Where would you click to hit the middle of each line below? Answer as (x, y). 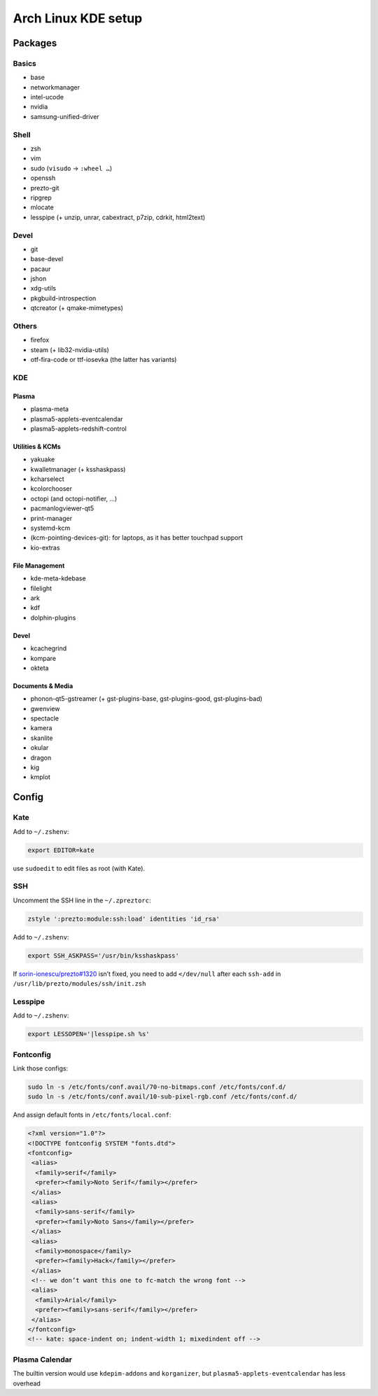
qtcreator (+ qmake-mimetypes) (77, 308)
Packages (35, 43)
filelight (41, 588)
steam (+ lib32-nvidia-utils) (70, 349)
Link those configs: (41, 1068)
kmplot (40, 777)
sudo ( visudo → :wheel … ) (71, 168)
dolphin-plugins (53, 617)
